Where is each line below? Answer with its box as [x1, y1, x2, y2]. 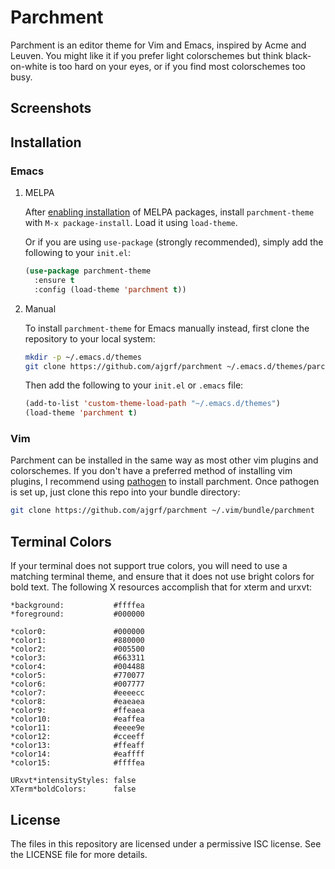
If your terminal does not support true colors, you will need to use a [10, 560, 288, 572]
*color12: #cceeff [10, 732, 145, 742]
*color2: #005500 [10, 644, 145, 655]
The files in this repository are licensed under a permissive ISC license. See [10, 837, 322, 850]
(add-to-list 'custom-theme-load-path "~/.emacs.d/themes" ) [24, 399, 281, 409]
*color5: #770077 [10, 671, 145, 681]
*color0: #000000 [10, 627, 145, 637]
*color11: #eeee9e [10, 723, 145, 733]
